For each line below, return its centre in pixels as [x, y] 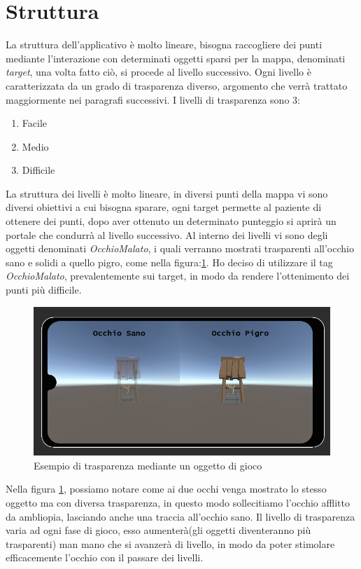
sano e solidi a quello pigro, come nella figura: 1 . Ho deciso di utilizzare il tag [169, 262]
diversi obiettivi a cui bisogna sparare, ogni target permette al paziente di [164, 207]
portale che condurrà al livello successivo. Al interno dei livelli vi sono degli [167, 234]
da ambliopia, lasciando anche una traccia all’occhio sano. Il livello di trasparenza [180, 516]
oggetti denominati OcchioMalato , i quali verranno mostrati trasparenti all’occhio [180, 248]
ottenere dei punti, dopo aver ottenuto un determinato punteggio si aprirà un [171, 221]
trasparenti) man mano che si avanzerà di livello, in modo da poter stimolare [170, 543]
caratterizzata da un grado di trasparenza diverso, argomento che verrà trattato [177, 85]
